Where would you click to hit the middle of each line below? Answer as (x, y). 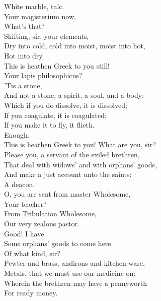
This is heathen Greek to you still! (57, 65)
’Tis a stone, (23, 85)
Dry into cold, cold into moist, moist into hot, (75, 46)
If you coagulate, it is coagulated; (55, 115)
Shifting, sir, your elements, (47, 36)
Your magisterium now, (40, 16)
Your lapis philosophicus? (43, 75)
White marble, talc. (34, 6)
